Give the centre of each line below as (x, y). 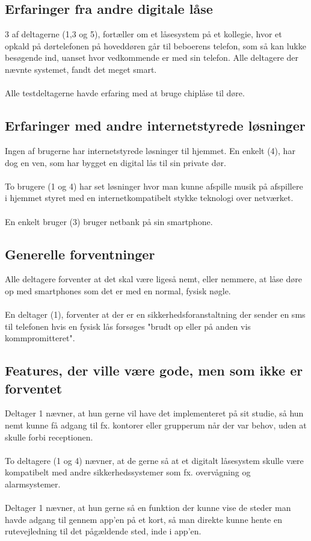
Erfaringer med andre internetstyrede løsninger (155, 125)
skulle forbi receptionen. (49, 437)
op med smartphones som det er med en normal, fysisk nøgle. (118, 290)
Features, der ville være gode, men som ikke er (154, 370)
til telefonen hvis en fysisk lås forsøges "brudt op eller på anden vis (128, 326)
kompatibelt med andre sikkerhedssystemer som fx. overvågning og (128, 472)
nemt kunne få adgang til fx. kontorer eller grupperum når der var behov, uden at (156, 425)
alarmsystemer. (33, 484)
